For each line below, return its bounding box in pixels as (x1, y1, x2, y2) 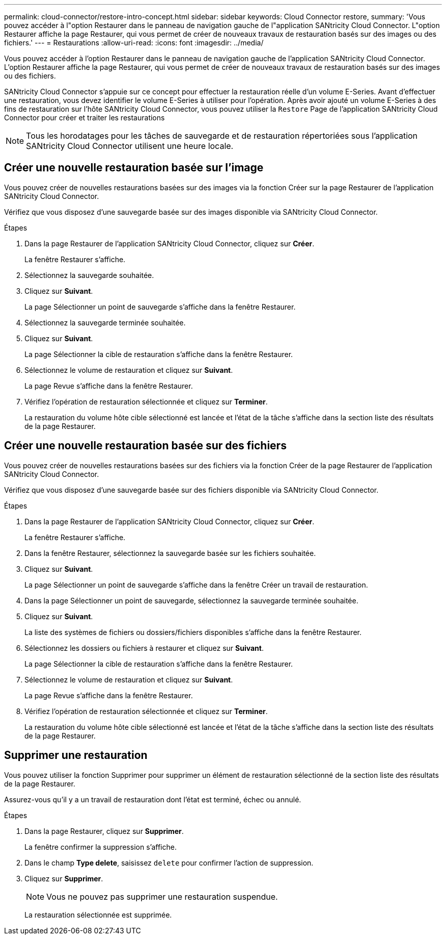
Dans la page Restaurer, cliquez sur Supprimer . (24, 826, 184, 835)
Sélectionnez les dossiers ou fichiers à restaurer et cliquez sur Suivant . (24, 643, 264, 652)
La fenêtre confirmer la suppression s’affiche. (24, 842, 177, 851)
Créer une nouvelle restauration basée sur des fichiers (4, 439, 287, 452)
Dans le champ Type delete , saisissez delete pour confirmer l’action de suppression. (24, 858, 314, 867)
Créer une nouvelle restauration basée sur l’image (4, 161, 264, 174)
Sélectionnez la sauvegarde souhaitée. (24, 270, 154, 280)
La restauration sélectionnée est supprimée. (24, 910, 172, 919)
